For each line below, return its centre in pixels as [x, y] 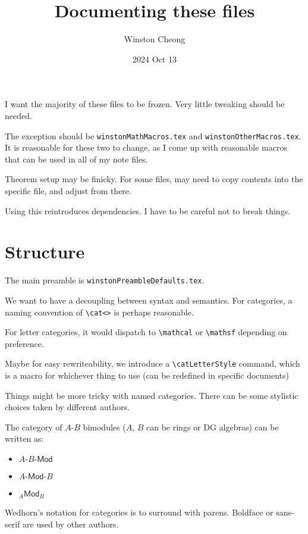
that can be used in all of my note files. [76, 159]
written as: [24, 438]
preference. [24, 343]
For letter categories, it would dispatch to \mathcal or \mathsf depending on [146, 332]
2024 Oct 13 [155, 59]
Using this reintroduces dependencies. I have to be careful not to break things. [148, 210]
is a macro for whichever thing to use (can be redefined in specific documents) [147, 375]
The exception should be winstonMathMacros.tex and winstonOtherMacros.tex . [153, 135]
